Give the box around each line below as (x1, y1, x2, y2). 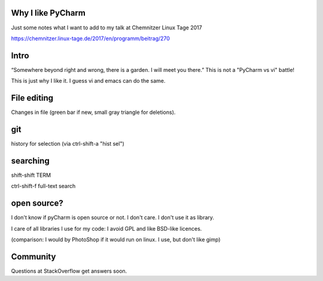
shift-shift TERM (11, 171, 51, 179)
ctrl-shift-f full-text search (11, 183, 76, 190)
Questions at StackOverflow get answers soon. (11, 267, 127, 274)
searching (11, 156, 50, 166)
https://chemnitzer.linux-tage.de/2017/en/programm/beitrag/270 (11, 35, 170, 42)
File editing (11, 93, 54, 103)
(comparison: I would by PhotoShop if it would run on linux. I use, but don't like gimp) (11, 236, 221, 243)
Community (11, 252, 56, 262)
